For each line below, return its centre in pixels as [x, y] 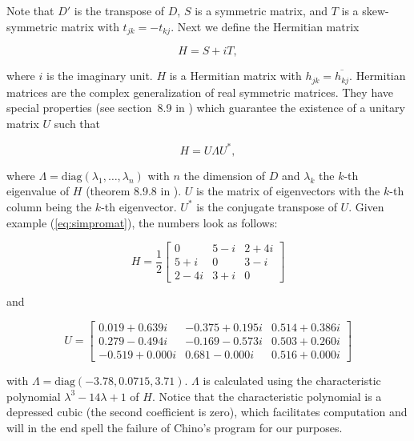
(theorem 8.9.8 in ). [134, 191]
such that [77, 123]
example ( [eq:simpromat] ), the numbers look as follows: [142, 222]
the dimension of [225, 175]
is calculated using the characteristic [292, 380]
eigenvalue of [38, 191]
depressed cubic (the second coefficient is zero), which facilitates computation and [207, 412]
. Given [366, 206]
